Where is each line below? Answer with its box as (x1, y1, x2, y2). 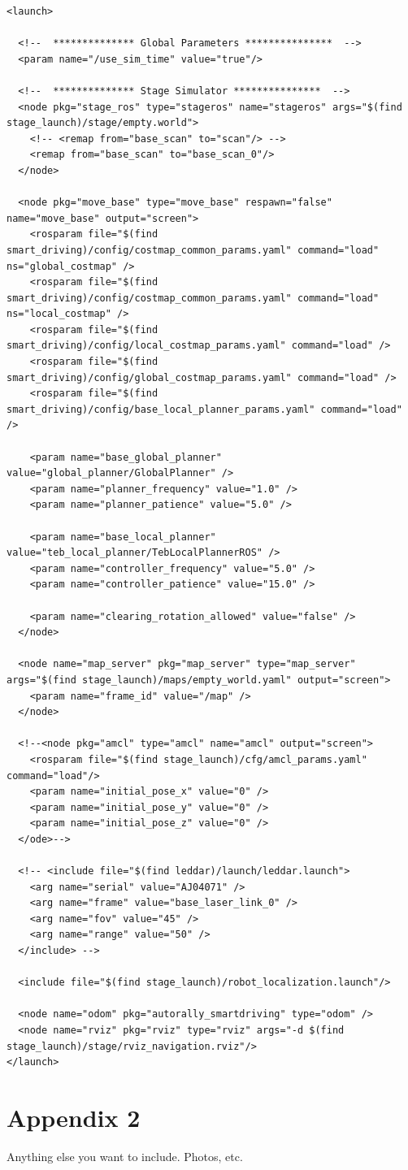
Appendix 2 (7, 1100, 141, 1133)
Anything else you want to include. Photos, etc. (7, 1147, 243, 1164)
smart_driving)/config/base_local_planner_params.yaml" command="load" (7, 403, 402, 415)
